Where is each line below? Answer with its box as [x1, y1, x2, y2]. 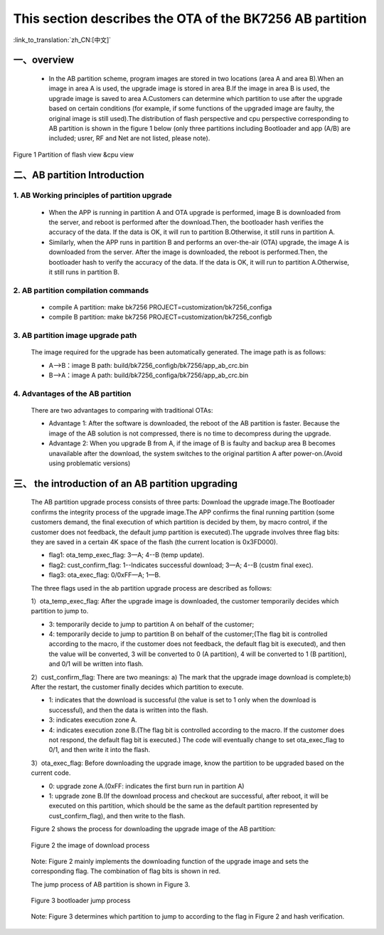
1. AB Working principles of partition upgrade [13, 191, 172, 201]
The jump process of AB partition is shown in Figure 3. [31, 879, 191, 889]
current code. [31, 768, 71, 777]
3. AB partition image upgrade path [13, 331, 137, 341]
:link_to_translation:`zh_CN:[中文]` [13, 36, 112, 44]
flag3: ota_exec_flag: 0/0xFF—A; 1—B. [48, 571, 161, 579]
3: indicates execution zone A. [48, 716, 138, 724]
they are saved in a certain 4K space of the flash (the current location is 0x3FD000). [31, 537, 278, 546]
